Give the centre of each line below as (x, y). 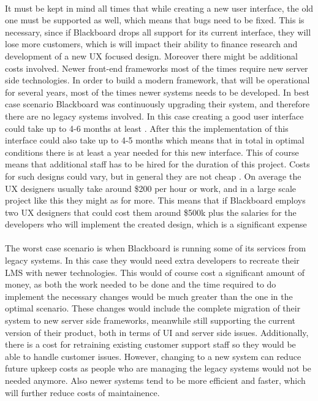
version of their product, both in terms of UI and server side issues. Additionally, (157, 332)
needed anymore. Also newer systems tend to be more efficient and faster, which (155, 380)
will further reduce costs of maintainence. (82, 392)
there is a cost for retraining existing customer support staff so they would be (150, 344)
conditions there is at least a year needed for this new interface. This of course (152, 152)
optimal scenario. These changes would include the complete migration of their (153, 308)
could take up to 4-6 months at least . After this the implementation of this (147, 128)
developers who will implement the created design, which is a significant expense (156, 224)
